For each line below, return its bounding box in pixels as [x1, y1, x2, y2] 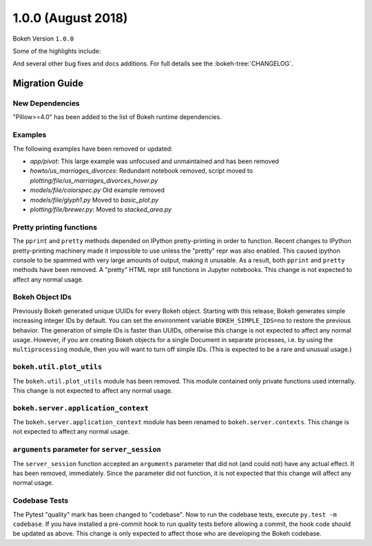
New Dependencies [12, 98, 80, 108]
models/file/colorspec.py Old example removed [30, 186, 165, 194]
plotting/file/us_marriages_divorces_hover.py [30, 176, 158, 185]
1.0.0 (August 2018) [12, 10, 128, 25]
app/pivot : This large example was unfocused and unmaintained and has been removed [30, 157, 279, 165]
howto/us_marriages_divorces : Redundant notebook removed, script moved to [30, 167, 254, 175]
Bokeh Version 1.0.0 [12, 34, 74, 43]
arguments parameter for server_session [12, 445, 161, 454]
